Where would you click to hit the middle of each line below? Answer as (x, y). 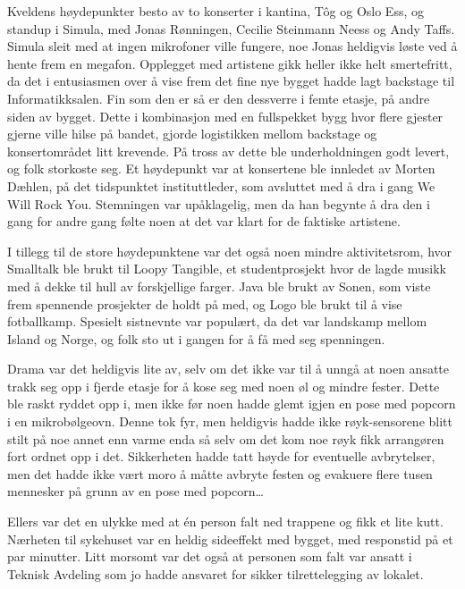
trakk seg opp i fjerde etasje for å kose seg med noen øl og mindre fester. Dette (224, 386)
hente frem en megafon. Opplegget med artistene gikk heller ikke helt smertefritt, (230, 63)
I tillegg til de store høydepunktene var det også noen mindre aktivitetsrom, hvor (230, 251)
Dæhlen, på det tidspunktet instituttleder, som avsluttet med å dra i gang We (221, 185)
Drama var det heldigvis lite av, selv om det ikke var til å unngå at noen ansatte (228, 369)
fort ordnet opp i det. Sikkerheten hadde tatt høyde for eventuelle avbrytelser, (221, 456)
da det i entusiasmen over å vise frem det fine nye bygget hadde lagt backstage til (231, 81)
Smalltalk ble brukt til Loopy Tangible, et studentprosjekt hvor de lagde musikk (227, 269)
